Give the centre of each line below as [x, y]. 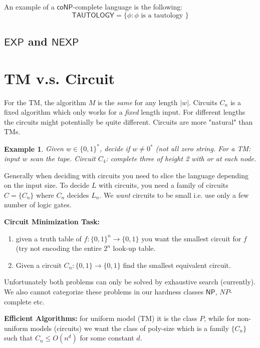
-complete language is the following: [128, 7]
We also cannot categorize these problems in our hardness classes [104, 291]
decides [78, 195]
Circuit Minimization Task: [52, 221]
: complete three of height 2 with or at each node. [181, 158]
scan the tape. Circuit [63, 158]
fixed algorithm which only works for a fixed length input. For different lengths [125, 112]
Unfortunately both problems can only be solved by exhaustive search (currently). [130, 282]
